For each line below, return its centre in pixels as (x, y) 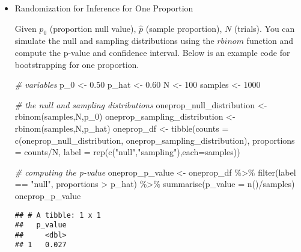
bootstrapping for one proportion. (77, 64)
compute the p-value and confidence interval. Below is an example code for (152, 52)
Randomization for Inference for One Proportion (104, 8)
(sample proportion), (184, 28)
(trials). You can (264, 28)
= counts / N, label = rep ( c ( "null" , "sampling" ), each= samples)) (127, 152)
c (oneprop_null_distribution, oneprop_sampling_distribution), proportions (155, 140)
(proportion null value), (93, 28)
